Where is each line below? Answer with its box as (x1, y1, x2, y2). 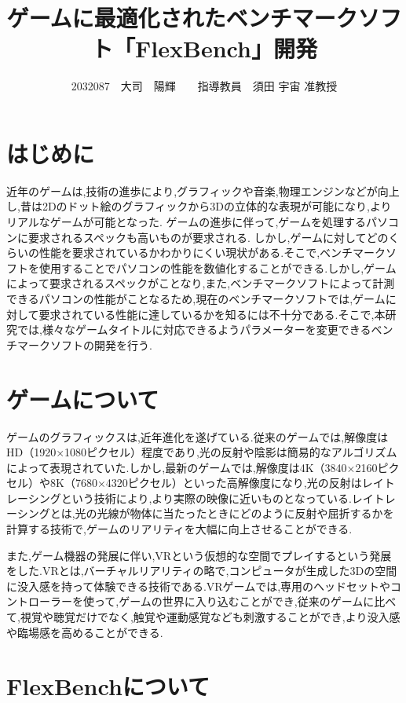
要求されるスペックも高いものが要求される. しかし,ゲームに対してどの (27, 229, 389, 245)
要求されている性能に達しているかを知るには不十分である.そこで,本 (38, 306, 386, 322)
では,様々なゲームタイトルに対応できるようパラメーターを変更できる (16, 321, 371, 338)
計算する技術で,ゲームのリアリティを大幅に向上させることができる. (6, 521, 353, 537)
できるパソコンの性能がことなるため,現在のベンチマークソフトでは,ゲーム (6, 291, 386, 306)
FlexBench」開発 (135, 32, 317, 64)
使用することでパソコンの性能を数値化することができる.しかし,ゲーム (38, 259, 397, 276)
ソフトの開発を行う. (49, 336, 152, 353)
